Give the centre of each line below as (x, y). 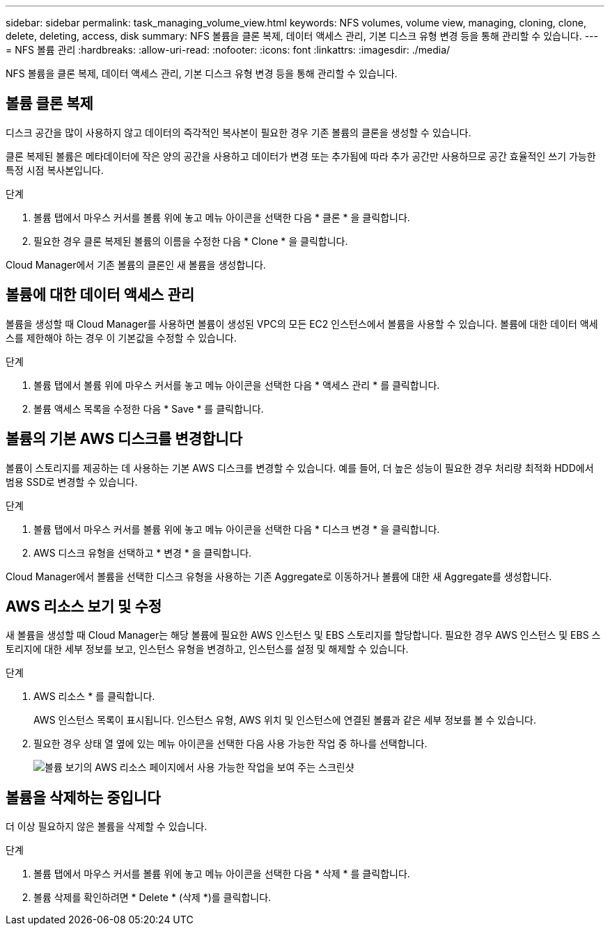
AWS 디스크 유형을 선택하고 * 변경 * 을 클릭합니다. (143, 552)
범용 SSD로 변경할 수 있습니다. (72, 482)
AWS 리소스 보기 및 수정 (84, 606)
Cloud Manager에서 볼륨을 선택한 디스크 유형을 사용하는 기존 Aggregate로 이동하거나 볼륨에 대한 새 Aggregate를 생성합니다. (279, 576)
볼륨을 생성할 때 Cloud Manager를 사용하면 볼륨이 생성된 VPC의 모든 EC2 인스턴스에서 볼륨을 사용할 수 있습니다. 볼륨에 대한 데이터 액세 (302, 324)
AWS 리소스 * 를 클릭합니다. (94, 697)
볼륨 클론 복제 (49, 104)
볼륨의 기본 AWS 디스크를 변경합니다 (124, 439)
